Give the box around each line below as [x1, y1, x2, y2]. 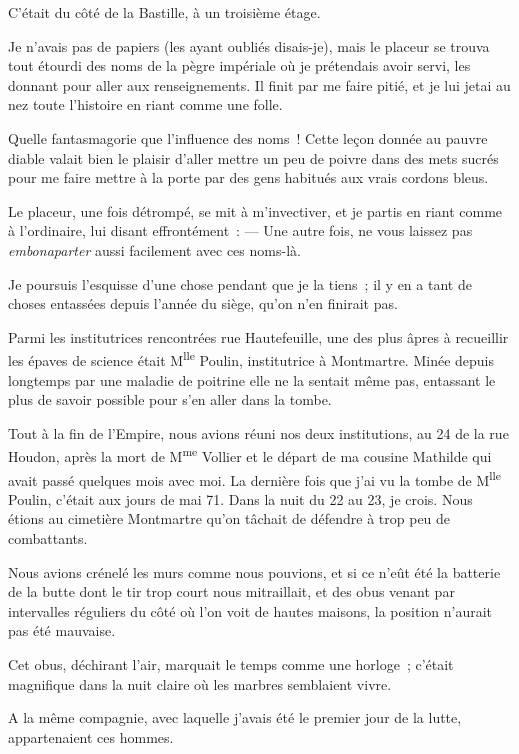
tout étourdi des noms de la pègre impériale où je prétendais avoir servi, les [8, 55, 471, 76]
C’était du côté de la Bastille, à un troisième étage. [8, 2, 321, 22]
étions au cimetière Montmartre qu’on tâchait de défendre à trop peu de [8, 508, 451, 529]
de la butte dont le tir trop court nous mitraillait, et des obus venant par [8, 581, 455, 602]
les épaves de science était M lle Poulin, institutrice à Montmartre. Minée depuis [8, 347, 495, 370]
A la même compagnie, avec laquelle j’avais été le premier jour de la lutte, [8, 707, 462, 728]
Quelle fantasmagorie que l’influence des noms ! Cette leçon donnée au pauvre [8, 127, 488, 148]
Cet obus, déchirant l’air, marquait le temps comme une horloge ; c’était [8, 654, 454, 674]
